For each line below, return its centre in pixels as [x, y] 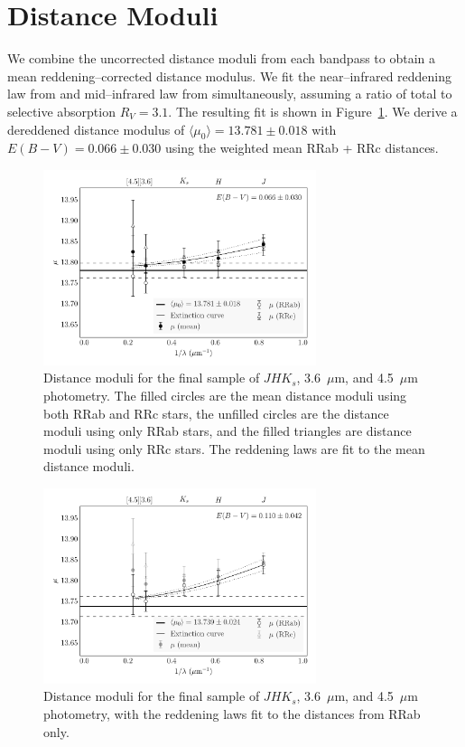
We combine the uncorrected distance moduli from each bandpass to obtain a [222, 58]
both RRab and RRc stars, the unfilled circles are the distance [216, 413]
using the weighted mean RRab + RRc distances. [302, 148]
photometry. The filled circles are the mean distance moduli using [225, 395]
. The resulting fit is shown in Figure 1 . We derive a [313, 111]
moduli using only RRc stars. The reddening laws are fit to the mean [234, 448]
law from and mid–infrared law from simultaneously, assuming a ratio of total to [230, 94]
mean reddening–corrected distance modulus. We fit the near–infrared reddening [230, 76]
